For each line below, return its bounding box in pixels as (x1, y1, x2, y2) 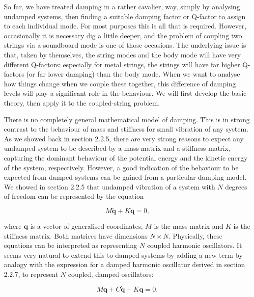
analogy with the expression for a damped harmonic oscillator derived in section (4, 259, 245, 270)
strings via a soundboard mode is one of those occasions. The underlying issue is (4, 40, 246, 50)
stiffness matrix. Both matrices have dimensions (4, 230, 148, 241)
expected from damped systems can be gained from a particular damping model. (4, 172, 247, 182)
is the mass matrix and (154, 221, 224, 231)
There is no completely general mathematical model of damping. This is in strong (4, 114, 250, 124)
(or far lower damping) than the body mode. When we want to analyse (26, 69, 240, 79)
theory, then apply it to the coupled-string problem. (4, 97, 160, 108)
